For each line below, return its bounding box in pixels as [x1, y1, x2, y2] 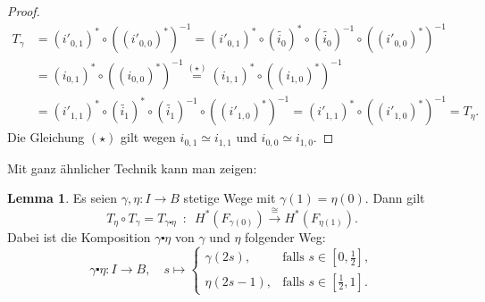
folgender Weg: [245, 227, 326, 246]
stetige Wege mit [183, 189, 276, 207]
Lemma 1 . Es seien [7, 189, 118, 207]
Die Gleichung [7, 128, 85, 147]
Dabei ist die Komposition [7, 227, 151, 246]
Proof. [7, 2, 40, 20]
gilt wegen [121, 128, 176, 147]
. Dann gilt [364, 189, 425, 207]
